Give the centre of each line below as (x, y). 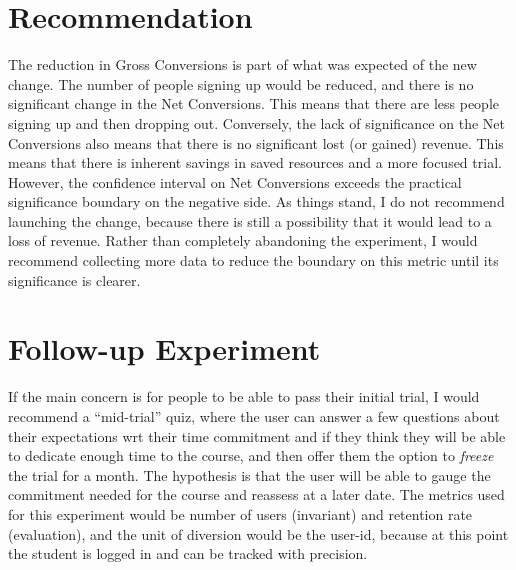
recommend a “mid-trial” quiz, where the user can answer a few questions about (254, 415)
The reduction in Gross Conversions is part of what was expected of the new (242, 64)
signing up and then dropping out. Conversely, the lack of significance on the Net (256, 122)
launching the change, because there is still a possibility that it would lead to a (250, 220)
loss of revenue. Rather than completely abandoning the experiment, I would (243, 240)
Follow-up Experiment (164, 348)
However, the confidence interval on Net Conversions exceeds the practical (235, 181)
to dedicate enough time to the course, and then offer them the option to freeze (251, 455)
